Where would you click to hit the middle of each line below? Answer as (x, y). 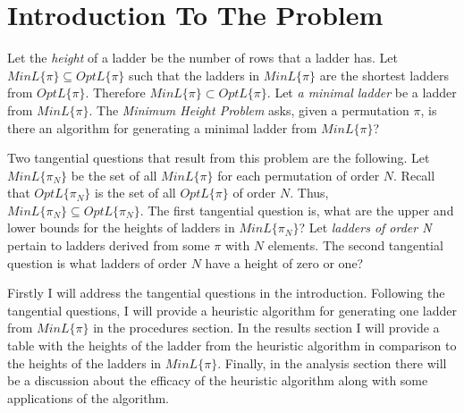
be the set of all (114, 175)
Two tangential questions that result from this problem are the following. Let (219, 158)
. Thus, (309, 193)
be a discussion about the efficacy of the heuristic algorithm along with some (218, 380)
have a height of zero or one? (284, 262)
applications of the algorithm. (88, 397)
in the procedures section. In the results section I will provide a (266, 328)
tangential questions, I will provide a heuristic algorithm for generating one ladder (232, 310)
